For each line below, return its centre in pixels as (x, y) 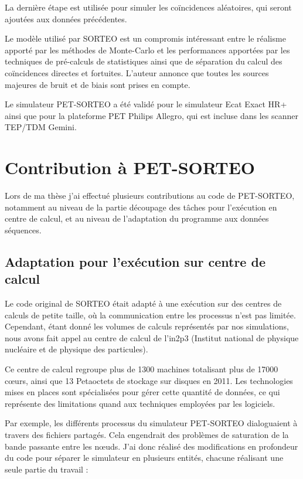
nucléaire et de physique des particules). (76, 349)
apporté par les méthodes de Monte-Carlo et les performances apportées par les (147, 50)
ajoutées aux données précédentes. (66, 18)
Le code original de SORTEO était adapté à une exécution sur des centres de (143, 303)
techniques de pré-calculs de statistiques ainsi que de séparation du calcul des (144, 61)
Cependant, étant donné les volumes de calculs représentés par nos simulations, (147, 326)
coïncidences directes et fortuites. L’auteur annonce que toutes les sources (137, 72)
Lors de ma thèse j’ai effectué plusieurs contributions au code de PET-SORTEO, (150, 196)
